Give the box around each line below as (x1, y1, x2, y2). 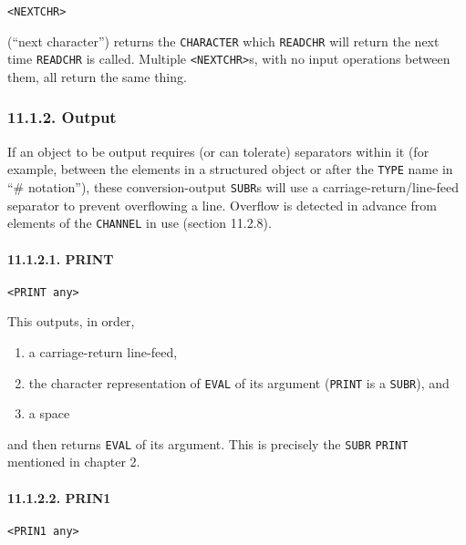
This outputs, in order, (7, 312, 135, 331)
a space (28, 404, 70, 423)
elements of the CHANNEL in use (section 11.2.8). (7, 213, 272, 232)
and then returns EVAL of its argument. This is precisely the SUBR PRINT (7, 434, 409, 453)
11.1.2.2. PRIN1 (7, 488, 111, 507)
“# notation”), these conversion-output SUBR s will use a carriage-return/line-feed (7, 178, 460, 197)
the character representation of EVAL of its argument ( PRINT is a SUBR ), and (28, 373, 450, 392)
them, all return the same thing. (7, 67, 187, 86)
